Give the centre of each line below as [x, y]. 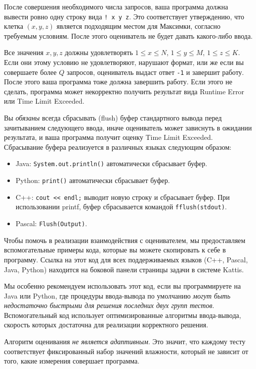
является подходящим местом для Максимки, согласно [139, 26]
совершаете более [30, 72]
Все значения [24, 52]
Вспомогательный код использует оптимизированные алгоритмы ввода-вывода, [123, 315]
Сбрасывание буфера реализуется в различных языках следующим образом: [118, 147]
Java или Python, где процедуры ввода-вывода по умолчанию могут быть [117, 295]
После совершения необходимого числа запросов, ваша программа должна [116, 6]
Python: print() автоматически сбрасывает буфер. [93, 180]
